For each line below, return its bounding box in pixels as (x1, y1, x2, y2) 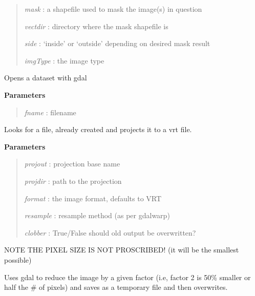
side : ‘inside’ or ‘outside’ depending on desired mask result (24, 38, 210, 49)
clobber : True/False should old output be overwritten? (24, 227, 196, 238)
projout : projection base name (24, 158, 120, 169)
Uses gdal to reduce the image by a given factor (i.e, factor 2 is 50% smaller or (4, 271, 251, 282)
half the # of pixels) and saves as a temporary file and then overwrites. (4, 282, 228, 292)
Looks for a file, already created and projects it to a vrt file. (4, 124, 192, 135)
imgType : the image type (24, 55, 104, 66)
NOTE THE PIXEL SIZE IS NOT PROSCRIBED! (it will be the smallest (4, 244, 239, 255)
